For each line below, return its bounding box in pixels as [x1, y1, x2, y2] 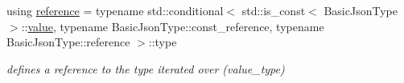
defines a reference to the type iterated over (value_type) [6, 60, 285, 77]
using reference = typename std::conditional [6, 2, 224, 18]
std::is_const [241, 2, 306, 18]
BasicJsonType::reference [6, 34, 130, 50]
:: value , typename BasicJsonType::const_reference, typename [21, 18, 324, 34]
